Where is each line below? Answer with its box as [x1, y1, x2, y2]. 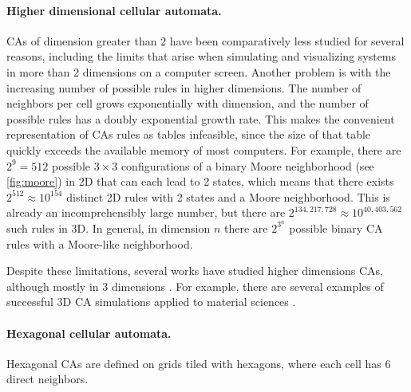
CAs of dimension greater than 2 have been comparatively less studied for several [6, 32, 405, 49]
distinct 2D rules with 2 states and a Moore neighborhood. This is [66, 188, 390, 205]
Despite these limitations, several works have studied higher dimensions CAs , [6, 262, 383, 279]
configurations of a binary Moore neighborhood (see [121, 157, 374, 174]
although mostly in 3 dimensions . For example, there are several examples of [6, 277, 384, 294]
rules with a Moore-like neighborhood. [6, 235, 193, 252]
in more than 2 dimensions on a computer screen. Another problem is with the [6, 63, 391, 80]
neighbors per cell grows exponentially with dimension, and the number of [6, 95, 369, 112]
